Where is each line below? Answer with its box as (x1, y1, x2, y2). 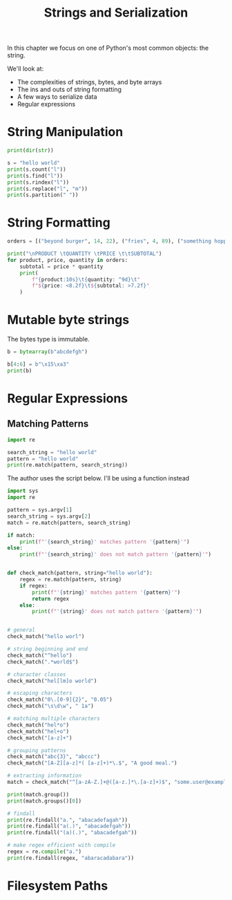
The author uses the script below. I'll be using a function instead (7, 474, 190, 482)
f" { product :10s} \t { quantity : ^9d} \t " (32, 276, 140, 283)
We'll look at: (7, 64, 44, 73)
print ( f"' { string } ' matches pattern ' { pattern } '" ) (32, 589, 181, 596)
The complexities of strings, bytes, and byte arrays (17, 78, 162, 86)
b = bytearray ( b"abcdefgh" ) (7, 348, 88, 355)
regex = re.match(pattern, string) (19, 576, 122, 583)
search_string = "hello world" (7, 449, 97, 456)
